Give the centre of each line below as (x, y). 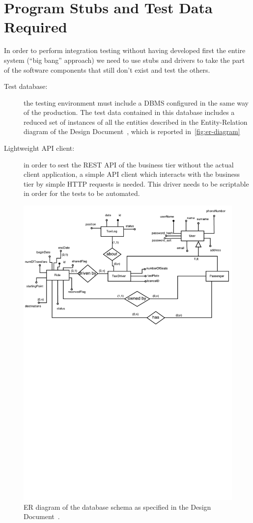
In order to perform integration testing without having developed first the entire (125, 50)
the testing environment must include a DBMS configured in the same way (136, 102)
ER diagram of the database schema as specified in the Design (117, 507)
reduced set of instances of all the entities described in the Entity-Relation (136, 122)
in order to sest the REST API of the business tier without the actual (129, 164)
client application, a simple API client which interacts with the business (132, 174)
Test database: (26, 86)
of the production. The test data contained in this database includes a (129, 112)
